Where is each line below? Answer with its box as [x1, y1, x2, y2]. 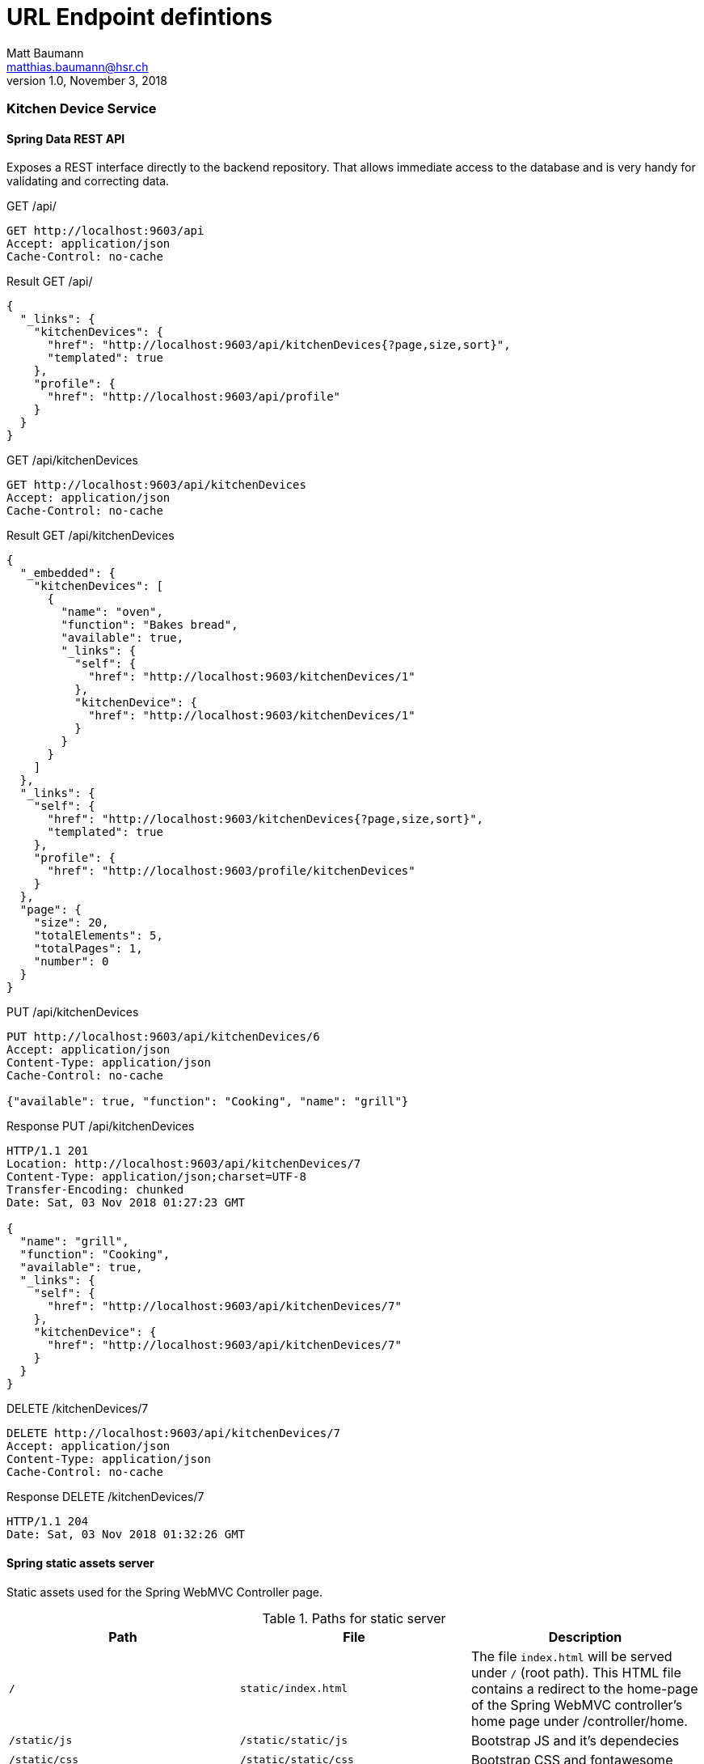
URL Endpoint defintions [6, 3, 273, 31]
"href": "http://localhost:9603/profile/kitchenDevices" [47, 864, 415, 878]
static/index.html [239, 1682, 348, 1695]
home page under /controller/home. [470, 1712, 688, 1729]
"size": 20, [33, 916, 109, 930]
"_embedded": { [19, 566, 116, 580]
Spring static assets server [6, 1555, 154, 1570]
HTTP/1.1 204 [6, 1515, 89, 1529]
